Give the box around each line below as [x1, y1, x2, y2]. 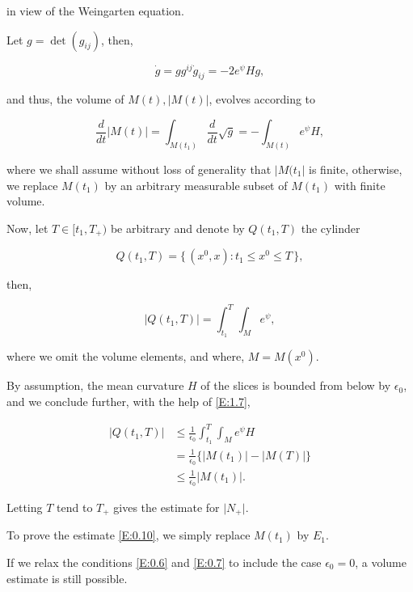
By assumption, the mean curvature [6, 377, 184, 394]
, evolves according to [209, 91, 316, 108]
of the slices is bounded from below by [200, 377, 391, 394]
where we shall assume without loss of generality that [6, 160, 272, 177]
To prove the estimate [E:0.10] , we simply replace [6, 526, 251, 543]
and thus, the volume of [6, 91, 124, 108]
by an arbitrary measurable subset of [104, 176, 288, 193]
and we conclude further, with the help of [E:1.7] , [6, 393, 251, 410]
